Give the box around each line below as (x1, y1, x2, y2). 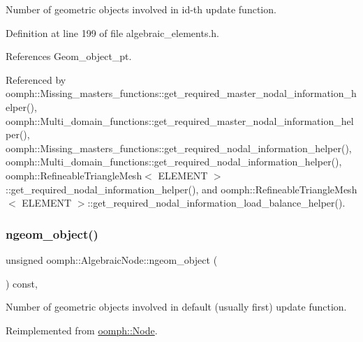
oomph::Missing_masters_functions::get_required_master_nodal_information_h (6, 86, 357, 101)
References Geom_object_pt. (6, 49, 132, 64)
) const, (6, 276, 38, 290)
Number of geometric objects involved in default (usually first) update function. (6, 299, 347, 314)
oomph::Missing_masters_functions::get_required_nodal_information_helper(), (6, 140, 352, 155)
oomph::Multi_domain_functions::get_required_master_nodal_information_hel (6, 113, 354, 128)
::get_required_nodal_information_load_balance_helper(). (87, 195, 346, 210)
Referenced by (6, 72, 66, 87)
